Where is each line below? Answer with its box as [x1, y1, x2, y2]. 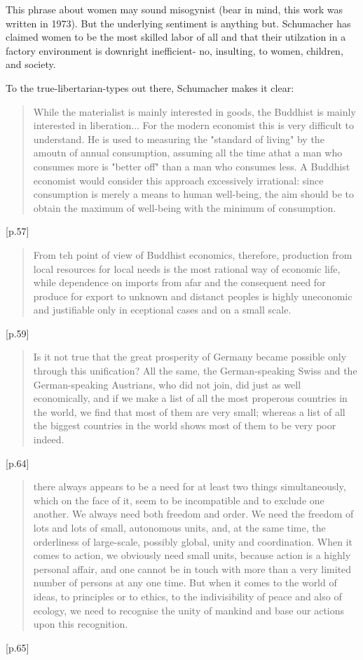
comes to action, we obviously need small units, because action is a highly [33, 548, 351, 563]
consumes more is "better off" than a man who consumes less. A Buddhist [33, 159, 350, 173]
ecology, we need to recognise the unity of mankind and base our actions [33, 602, 345, 617]
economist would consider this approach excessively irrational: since [33, 173, 324, 187]
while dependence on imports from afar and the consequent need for [33, 275, 326, 290]
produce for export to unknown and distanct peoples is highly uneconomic [33, 288, 352, 303]
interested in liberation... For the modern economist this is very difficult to [33, 118, 355, 133]
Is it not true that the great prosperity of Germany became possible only [33, 349, 347, 364]
